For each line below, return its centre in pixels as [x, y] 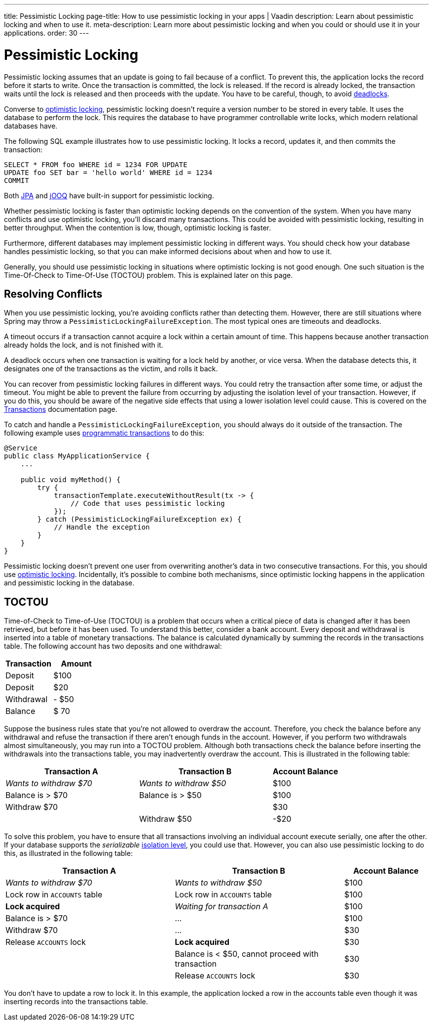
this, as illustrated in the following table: [68, 853]
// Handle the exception [102, 527]
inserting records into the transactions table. [76, 1002]
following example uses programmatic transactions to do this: [104, 433]
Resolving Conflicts [53, 294]
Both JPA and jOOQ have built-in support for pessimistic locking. [109, 195]
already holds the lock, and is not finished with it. [84, 345]
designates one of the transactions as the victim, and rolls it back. [111, 369]
